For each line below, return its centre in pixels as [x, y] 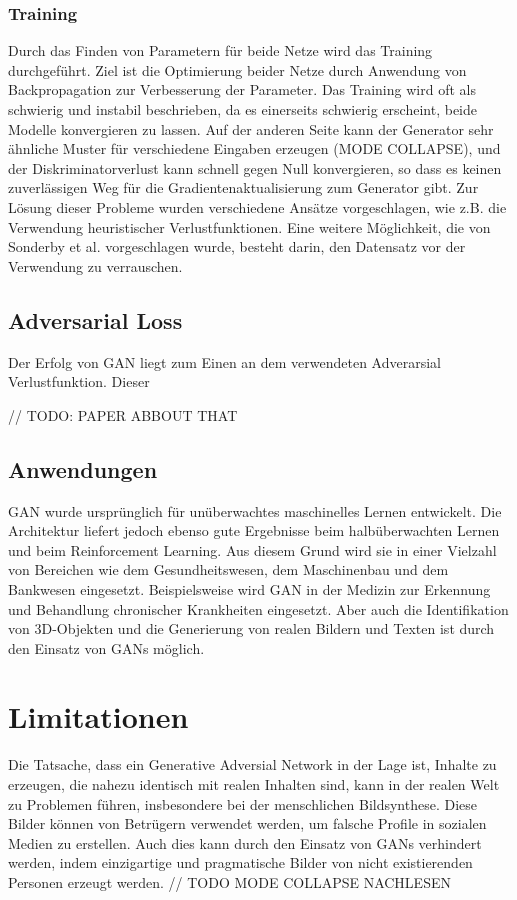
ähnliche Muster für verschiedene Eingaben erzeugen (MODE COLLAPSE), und [254, 148]
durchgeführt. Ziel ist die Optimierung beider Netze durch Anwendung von [237, 69]
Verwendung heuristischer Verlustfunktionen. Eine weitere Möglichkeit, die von [249, 226]
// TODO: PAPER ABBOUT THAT [123, 414]
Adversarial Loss [95, 319]
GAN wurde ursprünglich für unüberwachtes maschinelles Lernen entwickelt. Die [255, 510]
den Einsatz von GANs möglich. [106, 647]
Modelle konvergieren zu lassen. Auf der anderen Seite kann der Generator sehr [251, 128]
